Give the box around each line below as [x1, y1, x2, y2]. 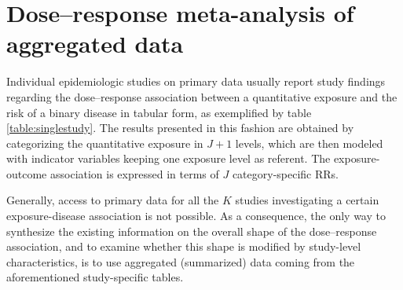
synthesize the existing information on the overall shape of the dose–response [6, 222, 377, 239]
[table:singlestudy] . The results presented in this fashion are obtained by [6, 119, 354, 136]
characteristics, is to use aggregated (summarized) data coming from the [6, 253, 355, 270]
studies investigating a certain [235, 192, 379, 208]
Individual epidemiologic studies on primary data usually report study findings [6, 73, 386, 90]
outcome [6, 165, 47, 182]
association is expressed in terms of [49, 165, 219, 182]
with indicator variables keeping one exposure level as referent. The [6, 150, 331, 167]
